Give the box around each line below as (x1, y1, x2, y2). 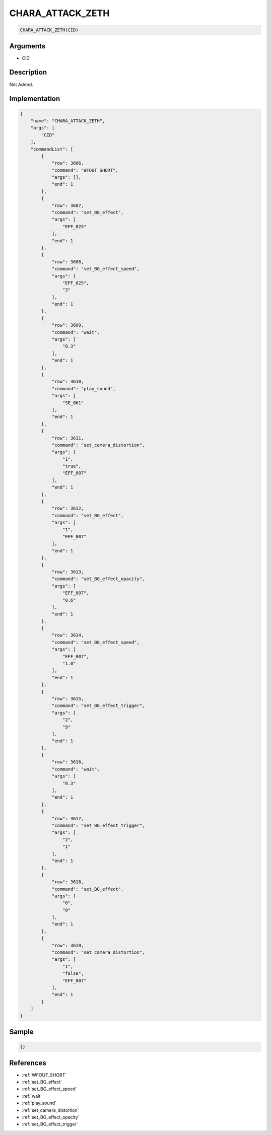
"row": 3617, (51, 816, 84, 821)
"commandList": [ (30, 146, 74, 152)
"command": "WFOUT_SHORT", (51, 167, 118, 173)
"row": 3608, (51, 259, 84, 264)
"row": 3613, (51, 569, 84, 575)
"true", (62, 463, 82, 469)
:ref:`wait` (22, 1093, 42, 1099)
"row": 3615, (51, 695, 84, 701)
